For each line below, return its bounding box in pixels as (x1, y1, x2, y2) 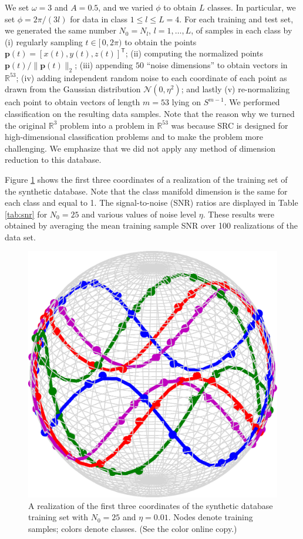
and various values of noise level (82, 207, 197, 220)
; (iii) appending (75, 58, 133, 71)
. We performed (224, 96, 280, 108)
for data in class (70, 12, 127, 25)
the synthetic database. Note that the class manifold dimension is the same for (5, 185, 288, 197)
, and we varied (98, 1, 153, 13)
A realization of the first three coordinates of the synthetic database (28, 499, 273, 511)
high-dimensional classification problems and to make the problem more (5, 130, 263, 143)
